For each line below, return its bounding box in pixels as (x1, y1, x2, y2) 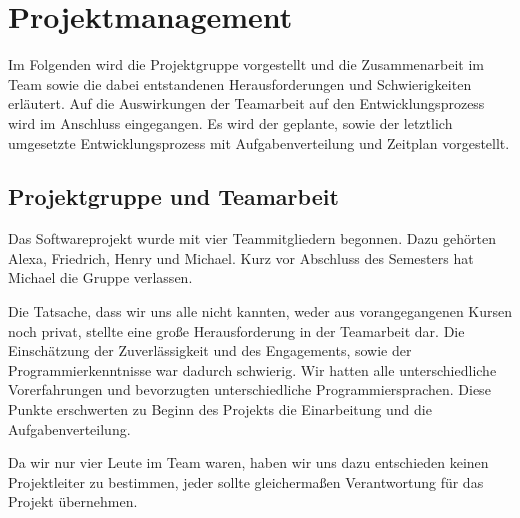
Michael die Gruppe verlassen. (8, 267, 193, 288)
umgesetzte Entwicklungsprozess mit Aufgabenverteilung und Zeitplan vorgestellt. (8, 132, 510, 153)
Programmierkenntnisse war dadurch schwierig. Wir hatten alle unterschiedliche (8, 359, 497, 380)
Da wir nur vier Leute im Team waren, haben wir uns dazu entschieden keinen (8, 452, 489, 473)
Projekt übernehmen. (8, 491, 138, 512)
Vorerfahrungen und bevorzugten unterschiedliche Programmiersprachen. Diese (8, 379, 491, 400)
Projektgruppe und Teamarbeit (8, 181, 339, 212)
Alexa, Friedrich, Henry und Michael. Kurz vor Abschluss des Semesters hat (8, 247, 474, 268)
